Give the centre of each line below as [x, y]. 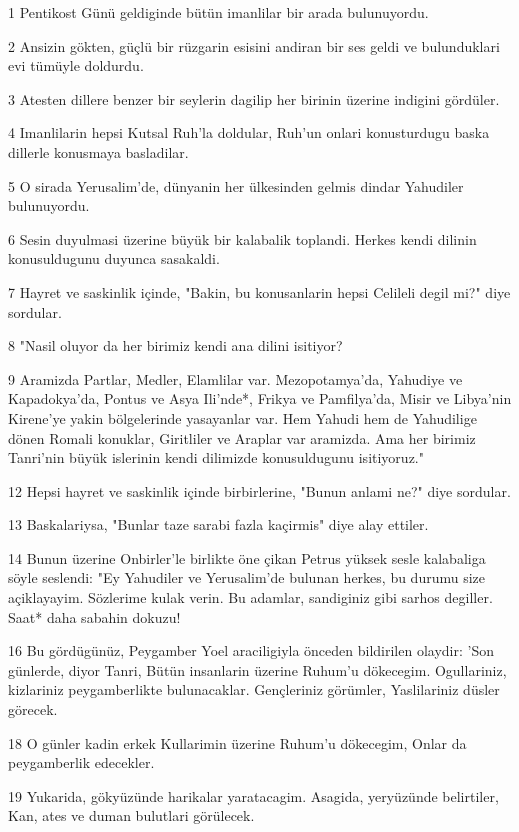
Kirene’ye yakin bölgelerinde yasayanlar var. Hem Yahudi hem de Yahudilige [242, 417]
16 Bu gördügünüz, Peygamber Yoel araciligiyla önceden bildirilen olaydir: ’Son [251, 650]
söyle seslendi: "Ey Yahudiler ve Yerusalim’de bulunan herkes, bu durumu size [247, 577]
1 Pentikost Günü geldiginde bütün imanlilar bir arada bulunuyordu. [218, 12]
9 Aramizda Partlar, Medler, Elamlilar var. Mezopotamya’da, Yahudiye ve [235, 378]
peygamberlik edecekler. [81, 762]
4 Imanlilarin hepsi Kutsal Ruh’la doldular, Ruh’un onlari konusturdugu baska [249, 132]
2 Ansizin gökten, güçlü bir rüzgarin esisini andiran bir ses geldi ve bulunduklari [254, 45]
